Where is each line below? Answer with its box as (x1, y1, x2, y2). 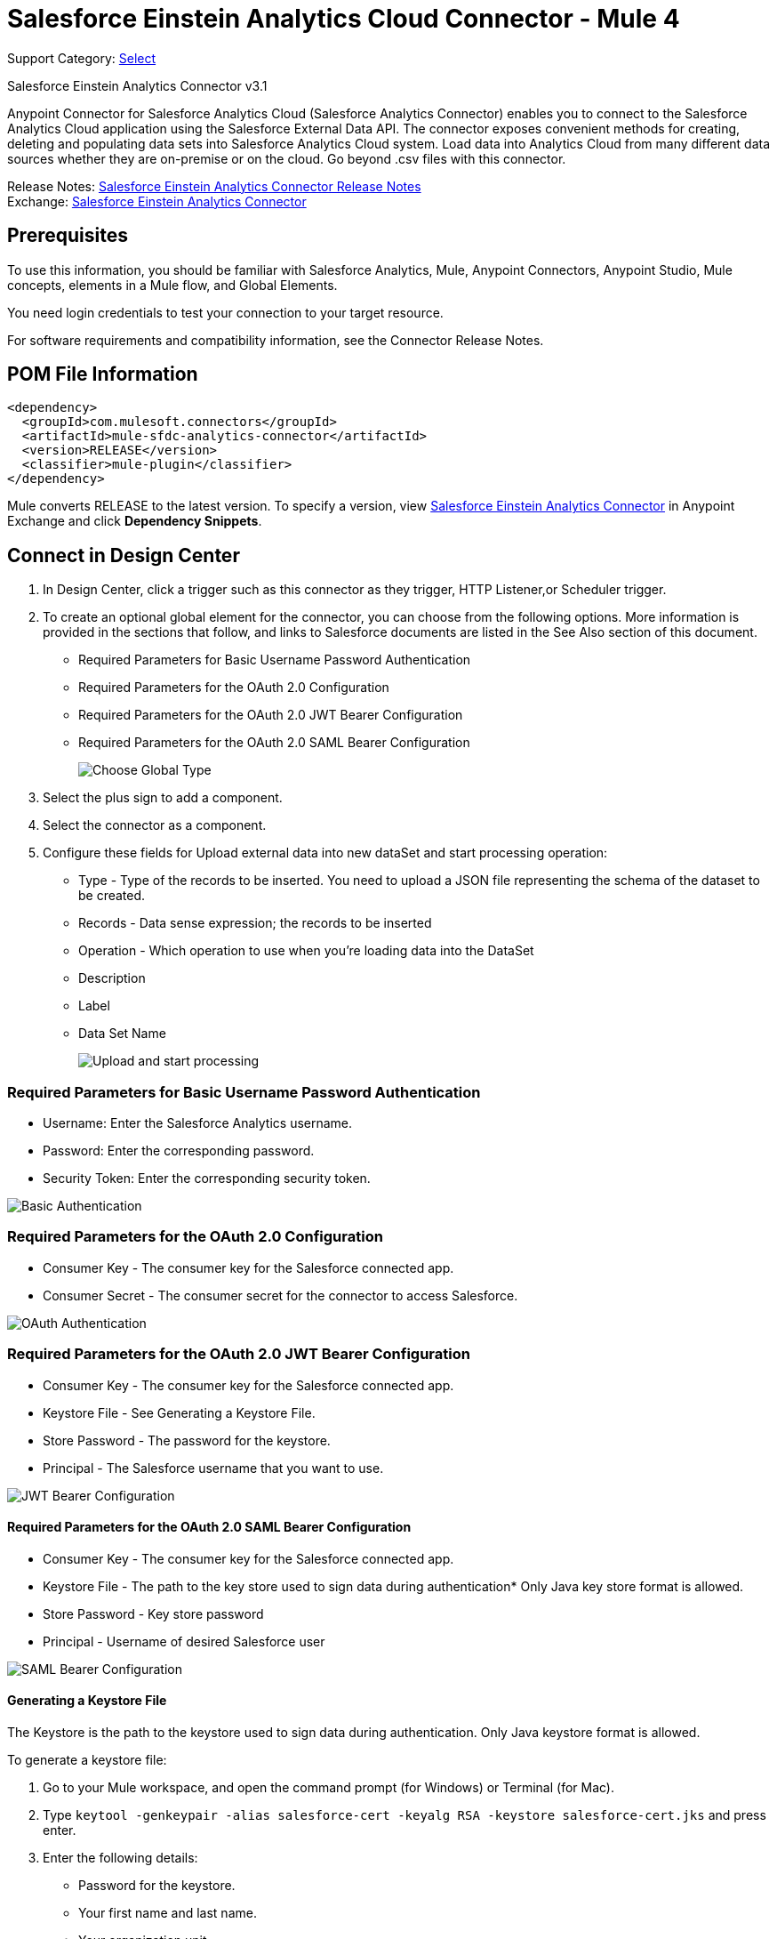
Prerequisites (7, 224, 128, 247)
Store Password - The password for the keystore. (43, 1432, 331, 1448)
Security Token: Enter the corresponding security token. (43, 1171, 371, 1187)
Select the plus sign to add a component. (43, 790, 283, 806)
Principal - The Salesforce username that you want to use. (43, 1460, 384, 1476)
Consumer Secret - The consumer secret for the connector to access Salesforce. (43, 1287, 518, 1303)
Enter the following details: (43, 1849, 198, 1865)
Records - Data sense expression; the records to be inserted (78, 915, 432, 931)
